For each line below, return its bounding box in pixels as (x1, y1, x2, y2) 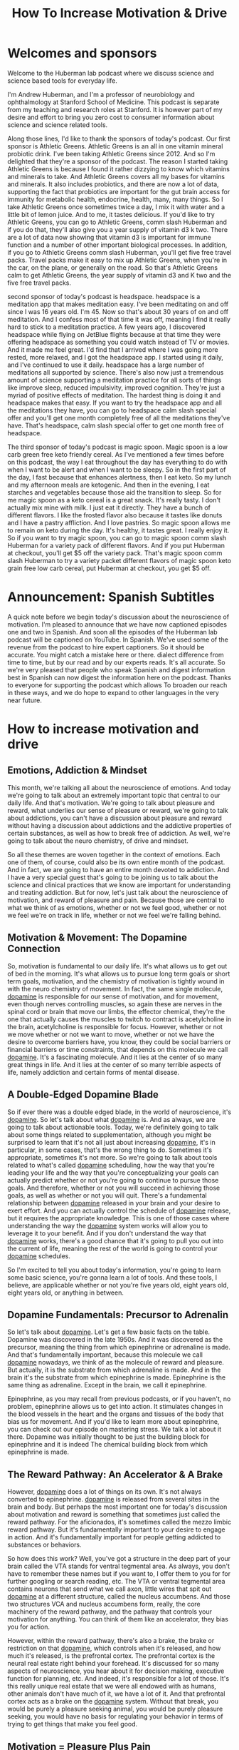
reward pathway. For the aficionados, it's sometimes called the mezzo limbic (7, 1518, 232, 1527)
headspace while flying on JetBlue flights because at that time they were (7, 330, 221, 338)
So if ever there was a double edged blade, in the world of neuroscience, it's (7, 1108, 232, 1116)
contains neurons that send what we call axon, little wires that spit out (7, 1584, 212, 1593)
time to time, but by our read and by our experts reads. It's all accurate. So (7, 658, 225, 667)
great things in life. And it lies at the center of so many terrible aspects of (7, 1060, 221, 1068)
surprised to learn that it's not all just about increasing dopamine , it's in (7, 1138, 216, 1146)
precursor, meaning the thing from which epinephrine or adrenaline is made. (7, 1343, 231, 1352)
